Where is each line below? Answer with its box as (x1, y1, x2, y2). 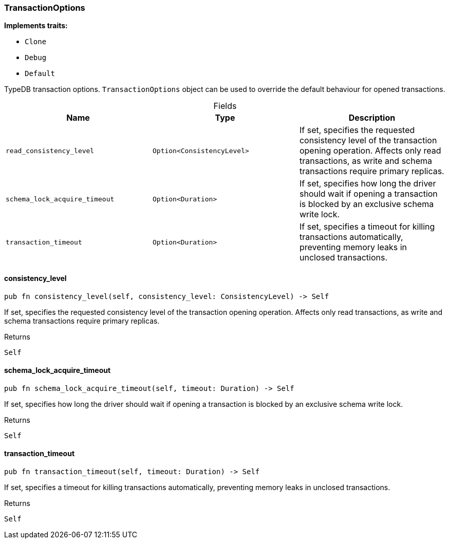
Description (348, 113, 396, 123)
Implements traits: (4, 21, 68, 30)
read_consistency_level (6, 146, 95, 155)
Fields (213, 101, 237, 111)
